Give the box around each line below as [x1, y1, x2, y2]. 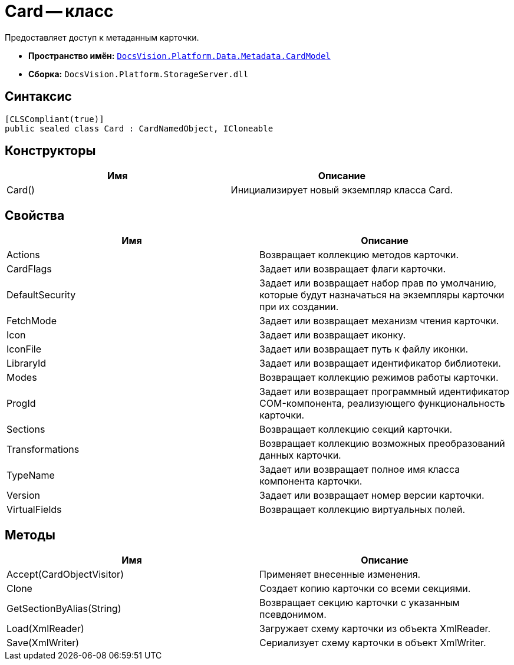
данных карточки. [259, 449, 341, 462]
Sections [6, 423, 45, 436]
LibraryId [6, 357, 47, 370]
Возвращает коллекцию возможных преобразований [259, 437, 505, 450]
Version [6, 489, 40, 502]
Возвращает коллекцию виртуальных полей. [259, 503, 465, 516]
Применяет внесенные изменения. [259, 568, 421, 581]
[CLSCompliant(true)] [5, 114, 104, 124]
